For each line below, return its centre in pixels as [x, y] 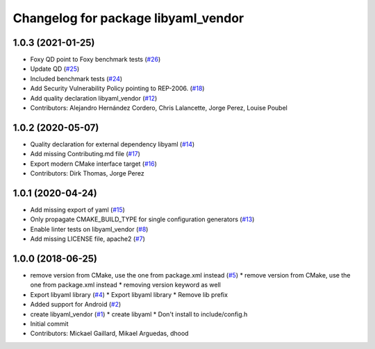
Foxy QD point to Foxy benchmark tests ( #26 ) [95, 60]
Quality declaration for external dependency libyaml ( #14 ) [112, 144]
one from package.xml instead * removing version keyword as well [126, 285]
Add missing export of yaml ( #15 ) [77, 210]
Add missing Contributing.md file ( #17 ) [85, 154]
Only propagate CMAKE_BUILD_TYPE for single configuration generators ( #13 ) [142, 219]
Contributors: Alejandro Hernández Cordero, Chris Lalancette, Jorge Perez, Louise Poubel [159, 108]
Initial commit [49, 324]
